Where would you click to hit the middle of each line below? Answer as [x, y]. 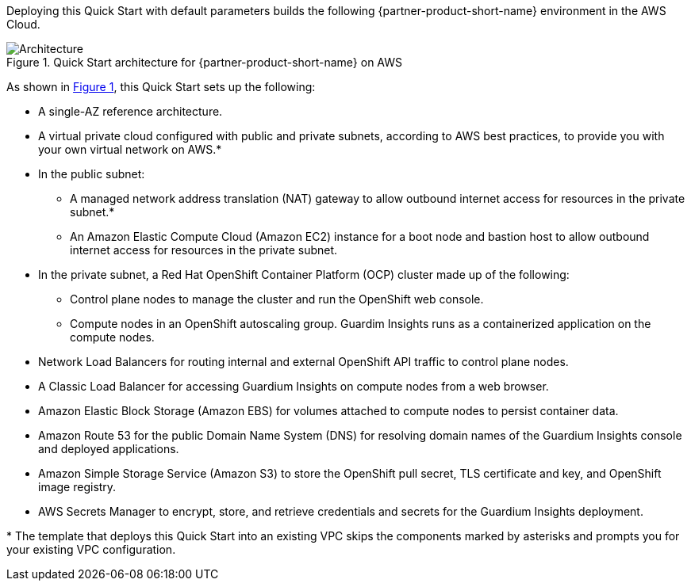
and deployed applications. [109, 449]
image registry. [77, 487]
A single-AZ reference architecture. [131, 111]
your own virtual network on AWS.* [130, 149]
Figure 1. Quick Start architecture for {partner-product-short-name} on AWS [205, 62]
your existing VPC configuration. [91, 549]
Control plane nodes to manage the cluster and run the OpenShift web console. [277, 299]
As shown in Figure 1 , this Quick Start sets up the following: [161, 87]
